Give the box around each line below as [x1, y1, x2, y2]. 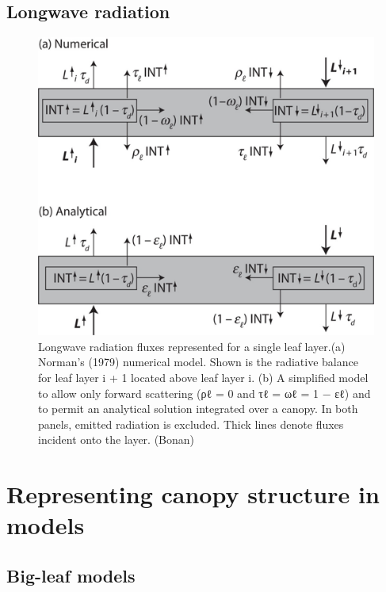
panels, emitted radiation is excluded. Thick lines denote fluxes [38, 415, 344, 432]
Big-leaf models [6, 563, 136, 587]
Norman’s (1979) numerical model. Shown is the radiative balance [38, 353, 358, 370]
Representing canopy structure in [6, 478, 380, 510]
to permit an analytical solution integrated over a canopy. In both [38, 400, 358, 417]
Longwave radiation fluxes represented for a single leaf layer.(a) [38, 338, 346, 354]
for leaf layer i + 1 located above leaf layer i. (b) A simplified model [38, 369, 369, 385]
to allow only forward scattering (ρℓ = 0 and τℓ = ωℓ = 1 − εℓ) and [38, 384, 371, 401]
